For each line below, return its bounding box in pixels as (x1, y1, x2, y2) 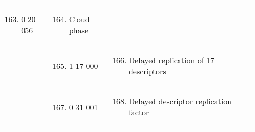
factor (128, 107, 149, 118)
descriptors (128, 66, 166, 77)
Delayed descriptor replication (128, 95, 232, 107)
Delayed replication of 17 (128, 54, 214, 66)
